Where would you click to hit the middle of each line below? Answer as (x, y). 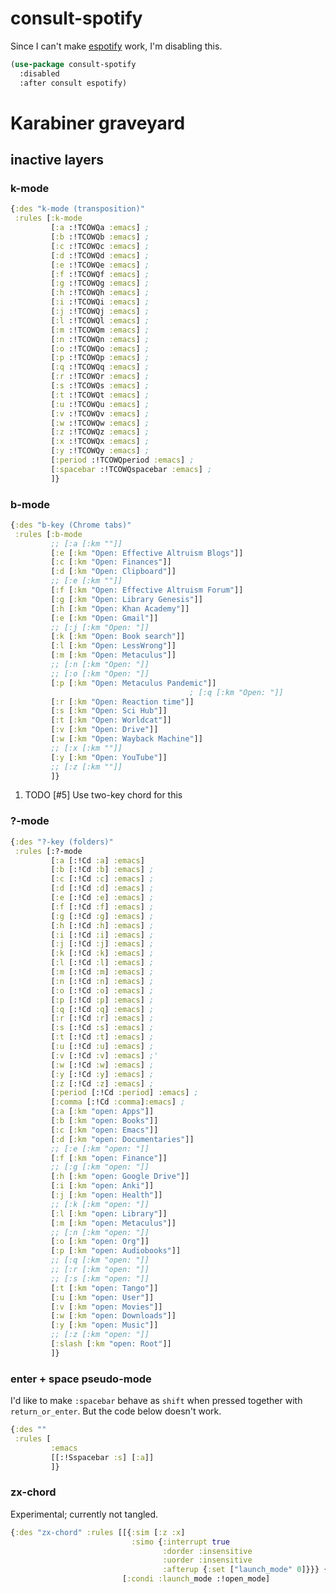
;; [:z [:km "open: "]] (100, 1335)
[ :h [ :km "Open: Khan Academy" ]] (120, 608)
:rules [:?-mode (48, 851)
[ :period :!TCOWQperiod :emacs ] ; (122, 460)
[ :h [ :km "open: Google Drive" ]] (120, 1177)
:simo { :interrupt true (180, 1542)
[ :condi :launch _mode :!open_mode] (196, 1579)
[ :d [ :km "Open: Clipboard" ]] (113, 572)
